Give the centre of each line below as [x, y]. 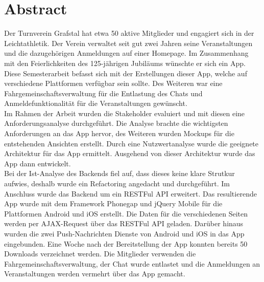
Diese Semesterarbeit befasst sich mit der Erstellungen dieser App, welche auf [126, 73]
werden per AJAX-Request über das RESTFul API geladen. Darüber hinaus [124, 223]
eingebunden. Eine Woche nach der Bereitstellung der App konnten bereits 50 [126, 243]
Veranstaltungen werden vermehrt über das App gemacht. [95, 274]
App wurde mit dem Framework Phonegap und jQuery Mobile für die [113, 203]
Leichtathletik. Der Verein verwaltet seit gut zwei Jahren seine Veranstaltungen [128, 43]
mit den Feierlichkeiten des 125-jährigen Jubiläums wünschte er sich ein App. [125, 63]
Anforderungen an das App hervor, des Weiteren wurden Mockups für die [119, 133]
